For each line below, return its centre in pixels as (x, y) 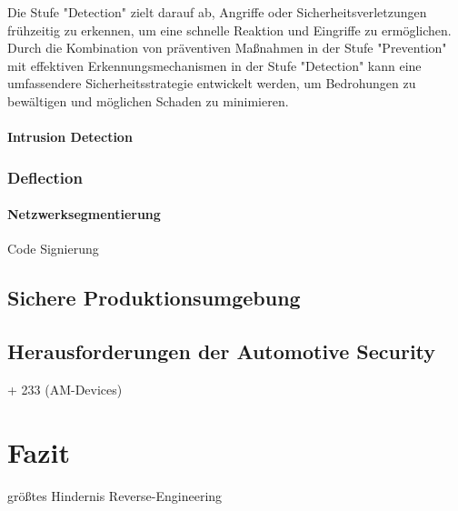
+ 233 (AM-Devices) (65, 389)
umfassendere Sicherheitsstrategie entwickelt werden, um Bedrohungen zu (212, 83)
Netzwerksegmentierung (84, 214)
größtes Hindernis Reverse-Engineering (115, 495)
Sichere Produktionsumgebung (154, 298)
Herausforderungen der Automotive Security (222, 351)
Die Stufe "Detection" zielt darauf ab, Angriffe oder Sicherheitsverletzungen (217, 12)
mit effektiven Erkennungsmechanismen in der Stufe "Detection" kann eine (214, 65)
